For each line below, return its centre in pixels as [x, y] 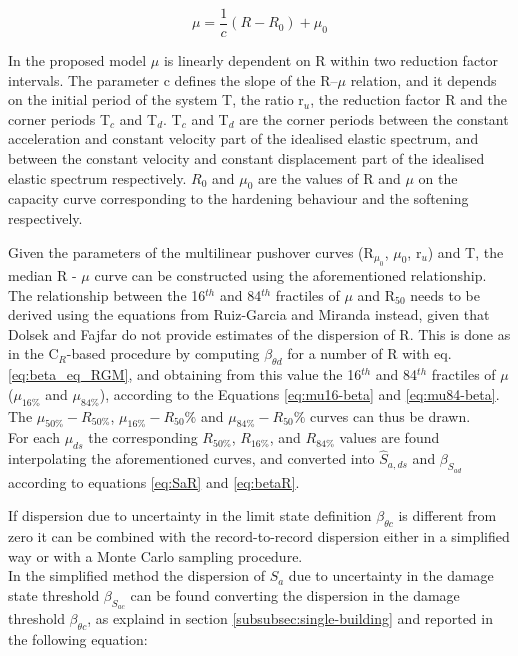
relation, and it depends [423, 79]
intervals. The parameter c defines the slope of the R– [173, 79]
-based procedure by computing [163, 353]
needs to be [445, 294]
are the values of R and [329, 177]
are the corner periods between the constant [374, 118]
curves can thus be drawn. [390, 415]
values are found [389, 437]
